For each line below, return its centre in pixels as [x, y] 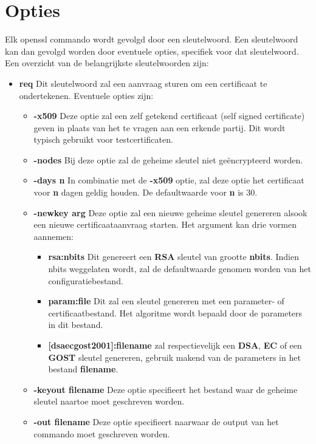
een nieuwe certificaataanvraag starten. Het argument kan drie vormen [165, 224]
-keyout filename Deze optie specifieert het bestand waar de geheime [166, 389]
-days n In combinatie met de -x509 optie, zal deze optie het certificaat [169, 180]
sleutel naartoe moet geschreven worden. [109, 401]
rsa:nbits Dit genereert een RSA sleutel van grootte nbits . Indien [173, 257]
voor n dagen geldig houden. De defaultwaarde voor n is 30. [146, 192]
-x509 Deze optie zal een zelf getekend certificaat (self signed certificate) [169, 116]
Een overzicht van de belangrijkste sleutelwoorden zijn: [107, 63]
